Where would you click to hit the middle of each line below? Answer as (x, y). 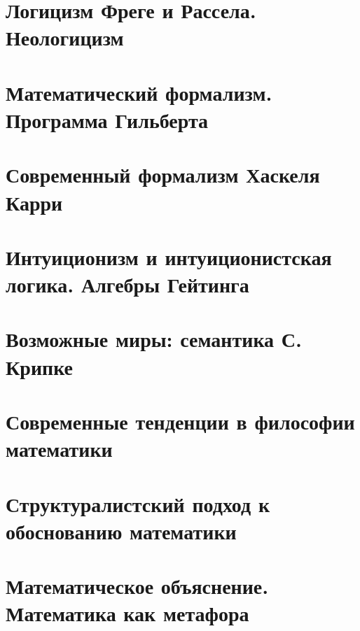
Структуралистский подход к (138, 503)
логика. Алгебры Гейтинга (127, 284)
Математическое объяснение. (137, 586)
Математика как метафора (127, 613)
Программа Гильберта (107, 119)
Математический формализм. (139, 92)
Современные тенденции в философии (180, 421)
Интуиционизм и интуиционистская (169, 256)
